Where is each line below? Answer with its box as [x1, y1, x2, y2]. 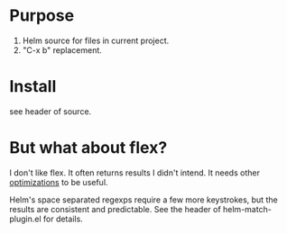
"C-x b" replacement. [22, 44, 102, 55]
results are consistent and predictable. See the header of [9, 203, 221, 214]
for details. [43, 213, 83, 224]
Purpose [9, 5, 75, 26]
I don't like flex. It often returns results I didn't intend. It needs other [9, 167, 260, 178]
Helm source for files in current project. [22, 35, 170, 46]
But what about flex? [9, 138, 168, 158]
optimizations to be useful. [9, 176, 108, 187]
